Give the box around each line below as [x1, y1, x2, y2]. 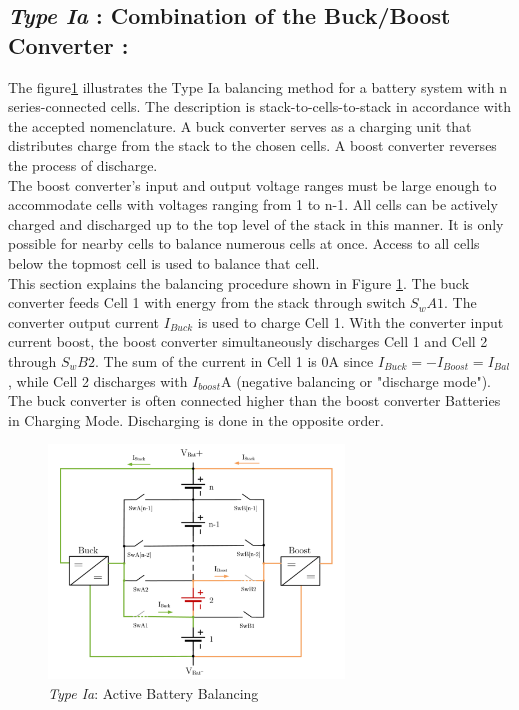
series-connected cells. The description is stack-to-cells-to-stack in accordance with [8, 96, 512, 117]
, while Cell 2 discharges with [8, 370, 188, 391]
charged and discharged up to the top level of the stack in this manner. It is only [8, 213, 504, 234]
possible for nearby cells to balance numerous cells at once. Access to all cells [8, 233, 480, 254]
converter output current [8, 311, 160, 332]
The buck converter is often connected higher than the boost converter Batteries [8, 390, 501, 411]
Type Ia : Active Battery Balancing [48, 682, 259, 703]
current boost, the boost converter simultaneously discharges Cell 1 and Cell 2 [8, 331, 488, 352]
